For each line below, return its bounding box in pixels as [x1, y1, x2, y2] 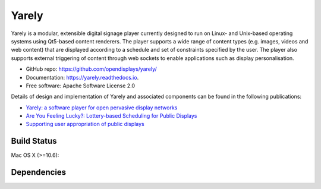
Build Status [11, 136, 57, 146]
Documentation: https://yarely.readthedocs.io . [26, 74, 139, 81]
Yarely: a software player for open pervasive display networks [26, 104, 178, 111]
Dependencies [11, 167, 67, 178]
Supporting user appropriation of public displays [26, 121, 145, 128]
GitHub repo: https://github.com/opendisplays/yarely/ [26, 65, 157, 73]
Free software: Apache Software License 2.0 [26, 82, 136, 89]
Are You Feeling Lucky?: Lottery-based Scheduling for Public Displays [26, 112, 197, 119]
